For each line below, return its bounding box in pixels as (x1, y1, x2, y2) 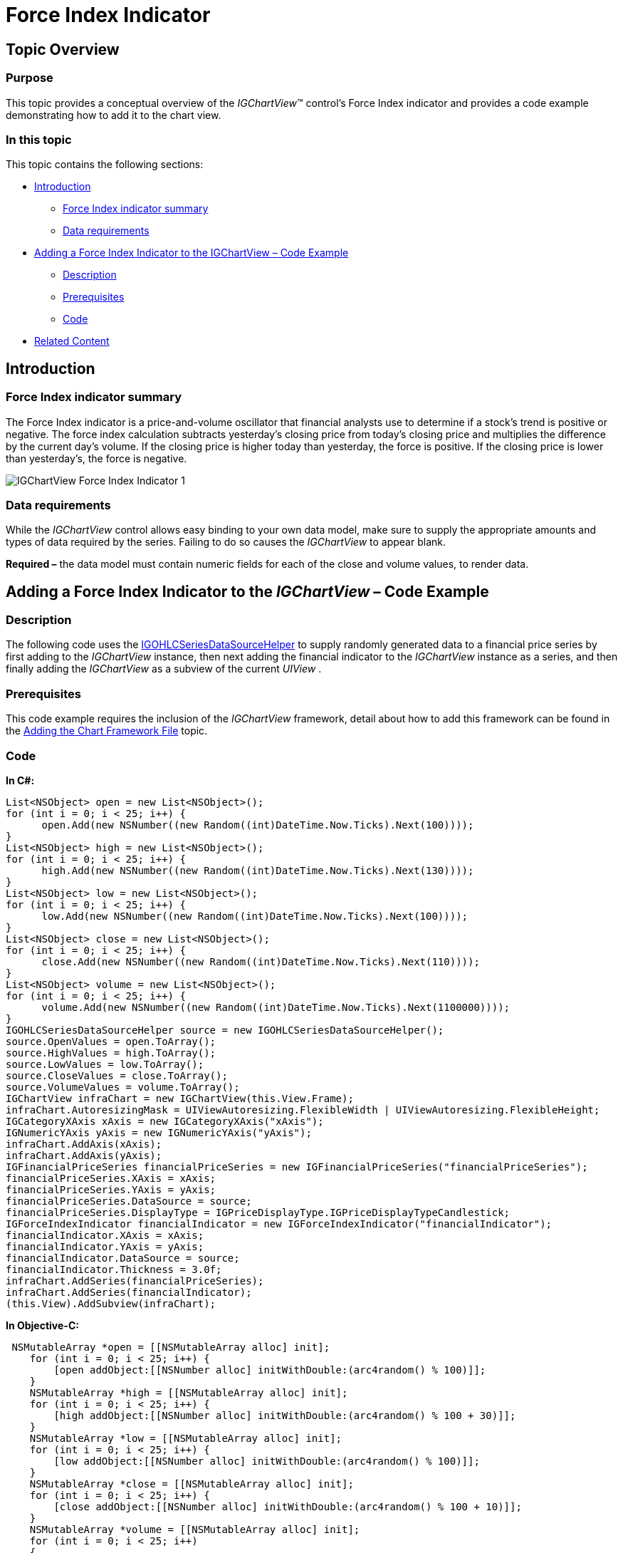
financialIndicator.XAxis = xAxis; (6, 1229, 204, 1241)
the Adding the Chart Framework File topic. (6, 724, 208, 737)
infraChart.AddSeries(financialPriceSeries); (6, 1274, 264, 1287)
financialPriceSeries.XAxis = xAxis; (6, 1172, 216, 1184)
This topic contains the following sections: (6, 158, 204, 171)
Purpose (6, 71, 53, 85)
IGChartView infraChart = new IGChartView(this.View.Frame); (6, 1092, 354, 1104)
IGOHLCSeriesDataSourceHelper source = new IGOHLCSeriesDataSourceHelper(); (6, 1024, 444, 1036)
